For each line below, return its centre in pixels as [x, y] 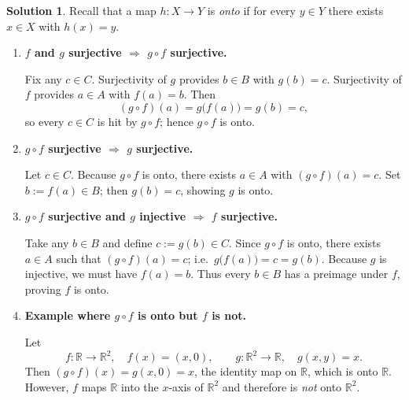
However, [47, 386]
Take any [47, 242]
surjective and [87, 216]
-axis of [186, 386]
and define [127, 242]
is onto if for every [251, 10]
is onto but [168, 315]
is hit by [117, 121]
